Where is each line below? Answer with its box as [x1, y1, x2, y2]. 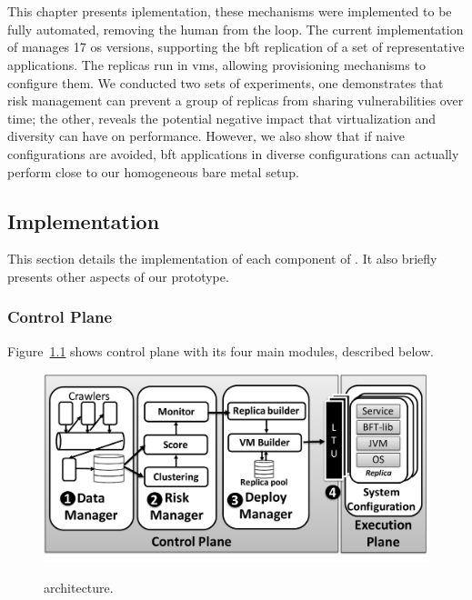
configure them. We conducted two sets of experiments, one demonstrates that [7, 73, 444, 92]
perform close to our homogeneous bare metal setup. [7, 162, 299, 181]
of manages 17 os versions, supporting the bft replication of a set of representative [7, 37, 465, 56]
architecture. [44, 578, 114, 597]
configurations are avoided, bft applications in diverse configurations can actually [7, 144, 459, 163]
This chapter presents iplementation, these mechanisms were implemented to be [7, 2, 452, 21]
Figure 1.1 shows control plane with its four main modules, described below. [7, 341, 434, 360]
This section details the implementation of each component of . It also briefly [7, 249, 437, 268]
